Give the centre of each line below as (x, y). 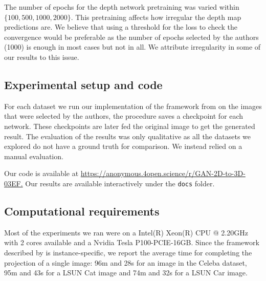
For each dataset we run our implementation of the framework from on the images (133, 106)
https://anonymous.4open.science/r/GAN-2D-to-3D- (163, 173)
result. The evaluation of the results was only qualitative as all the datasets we (128, 136)
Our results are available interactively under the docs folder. (120, 183)
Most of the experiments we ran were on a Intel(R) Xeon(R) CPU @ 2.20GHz (126, 232)
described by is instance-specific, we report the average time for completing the (128, 252)
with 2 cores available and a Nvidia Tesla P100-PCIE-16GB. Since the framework (132, 242)
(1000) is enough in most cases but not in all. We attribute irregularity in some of (132, 47)
